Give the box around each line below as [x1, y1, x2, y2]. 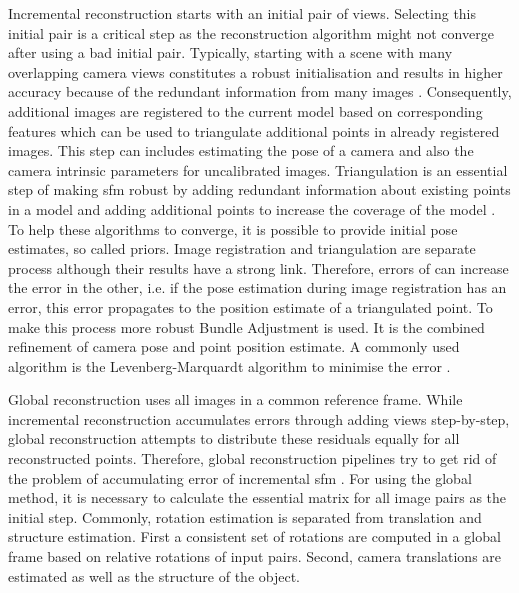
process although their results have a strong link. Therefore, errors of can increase [8, 257, 509, 278]
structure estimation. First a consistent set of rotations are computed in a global [8, 526, 501, 547]
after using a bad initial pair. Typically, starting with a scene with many [8, 42, 453, 63]
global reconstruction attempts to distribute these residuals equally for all [8, 428, 460, 449]
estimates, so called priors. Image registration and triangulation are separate [8, 238, 476, 259]
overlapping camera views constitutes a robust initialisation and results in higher [8, 61, 503, 82]
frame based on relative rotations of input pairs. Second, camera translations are [8, 546, 502, 567]
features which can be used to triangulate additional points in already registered [8, 120, 500, 141]
